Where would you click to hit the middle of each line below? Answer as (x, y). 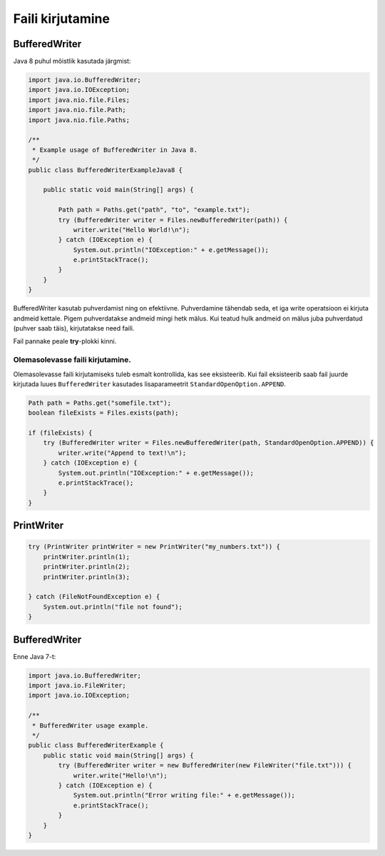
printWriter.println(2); (87, 567)
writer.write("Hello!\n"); (120, 775)
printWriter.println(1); (87, 557)
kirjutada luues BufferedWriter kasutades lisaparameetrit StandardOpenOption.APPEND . (150, 384)
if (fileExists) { (60, 433)
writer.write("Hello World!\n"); (132, 230)
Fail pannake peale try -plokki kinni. (65, 341)
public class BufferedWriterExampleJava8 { (106, 170)
